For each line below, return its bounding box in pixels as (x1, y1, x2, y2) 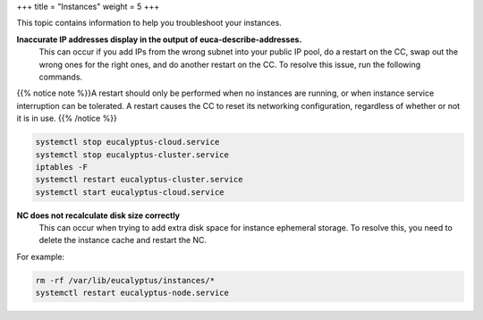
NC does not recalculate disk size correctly (16, 210, 181, 221)
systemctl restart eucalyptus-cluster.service (35, 174, 243, 185)
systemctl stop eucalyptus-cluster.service (35, 149, 230, 160)
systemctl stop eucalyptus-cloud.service (35, 137, 220, 147)
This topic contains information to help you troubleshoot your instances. (16, 18, 282, 29)
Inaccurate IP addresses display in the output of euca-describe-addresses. (16, 34, 302, 45)
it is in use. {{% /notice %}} (16, 113, 118, 124)
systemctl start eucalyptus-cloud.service (35, 187, 225, 197)
